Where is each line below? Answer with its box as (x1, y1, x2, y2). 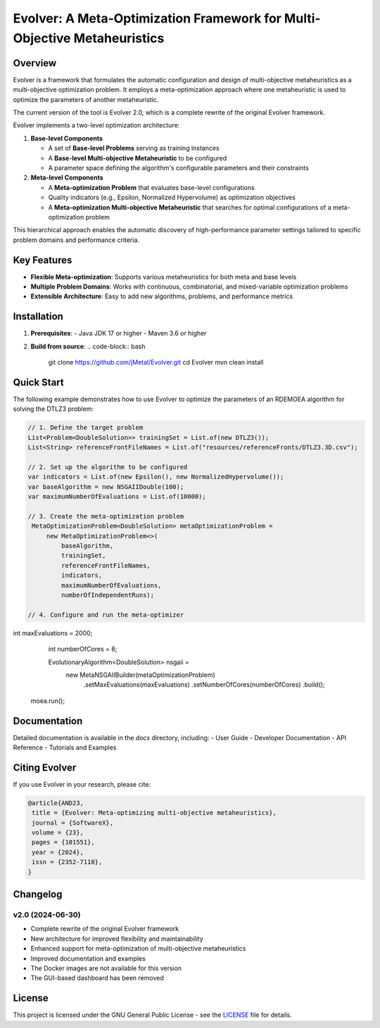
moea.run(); (30, 697, 65, 705)
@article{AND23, (27, 799, 84, 807)
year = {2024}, (32, 848, 84, 856)
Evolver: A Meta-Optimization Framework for (13, 11, 281, 26)
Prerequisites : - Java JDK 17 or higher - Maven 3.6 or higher (30, 329, 207, 338)
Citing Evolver (13, 761, 77, 773)
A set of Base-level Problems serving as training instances (48, 144, 220, 153)
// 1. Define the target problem (27, 424, 144, 432)
